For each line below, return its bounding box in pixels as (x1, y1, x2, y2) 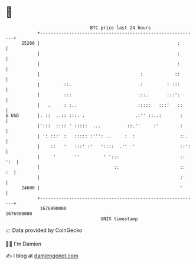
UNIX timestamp (100, 215, 138, 222)
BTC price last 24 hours (90, 25, 151, 31)
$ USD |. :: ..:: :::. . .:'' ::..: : (5, 112, 183, 119)
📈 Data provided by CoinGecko (5, 227, 83, 234)
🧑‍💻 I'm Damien (5, 240, 42, 247)
